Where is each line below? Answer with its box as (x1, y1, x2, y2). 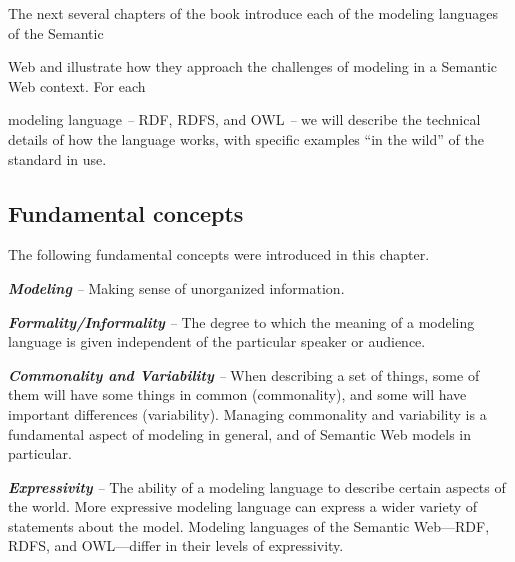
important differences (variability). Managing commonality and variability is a (8, 403, 487, 424)
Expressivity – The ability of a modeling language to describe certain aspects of (8, 476, 506, 497)
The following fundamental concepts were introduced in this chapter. (8, 244, 430, 265)
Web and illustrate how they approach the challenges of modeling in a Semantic (8, 56, 498, 77)
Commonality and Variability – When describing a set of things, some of (8, 364, 480, 385)
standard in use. (8, 148, 107, 169)
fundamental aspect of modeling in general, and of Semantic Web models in (8, 423, 471, 444)
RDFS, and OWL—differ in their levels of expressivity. (8, 535, 344, 556)
